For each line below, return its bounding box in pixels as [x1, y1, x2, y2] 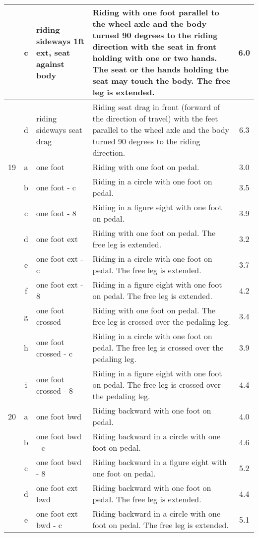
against [36, 58, 64, 69]
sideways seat [36, 124, 83, 135]
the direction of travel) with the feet [92, 113, 218, 124]
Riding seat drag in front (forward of [92, 101, 220, 113]
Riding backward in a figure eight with [92, 456, 227, 468]
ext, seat [36, 46, 70, 58]
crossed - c [36, 347, 72, 359]
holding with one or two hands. [92, 52, 217, 63]
